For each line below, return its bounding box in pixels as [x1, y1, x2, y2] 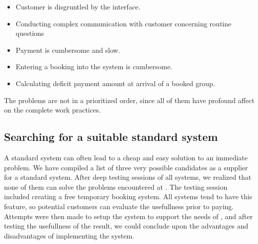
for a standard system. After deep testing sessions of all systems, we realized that [4, 172, 252, 182]
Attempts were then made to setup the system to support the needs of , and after [4, 211, 253, 221]
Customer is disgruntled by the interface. [15, 1, 141, 11]
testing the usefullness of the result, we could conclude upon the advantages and [4, 221, 249, 231]
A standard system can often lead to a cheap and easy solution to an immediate [4, 152, 248, 162]
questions [15, 28, 44, 38]
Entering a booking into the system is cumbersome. [15, 61, 172, 72]
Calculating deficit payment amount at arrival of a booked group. [15, 78, 215, 88]
